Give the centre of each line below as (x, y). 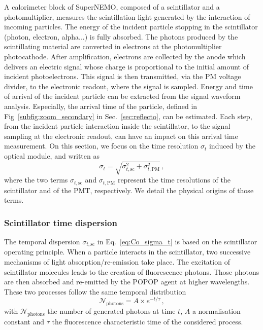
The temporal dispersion (42, 241)
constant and (24, 321)
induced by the (232, 146)
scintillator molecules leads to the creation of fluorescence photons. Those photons (132, 271)
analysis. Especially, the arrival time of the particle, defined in (101, 106)
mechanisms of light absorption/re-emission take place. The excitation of (117, 261)
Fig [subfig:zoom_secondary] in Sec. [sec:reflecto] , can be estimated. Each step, (128, 116)
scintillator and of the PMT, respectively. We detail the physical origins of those (129, 190)
